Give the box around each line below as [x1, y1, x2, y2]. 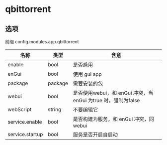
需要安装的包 [73, 80, 103, 87]
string [48, 106, 62, 113]
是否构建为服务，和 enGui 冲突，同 [73, 116, 154, 123]
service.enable [7, 119, 42, 125]
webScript [7, 106, 32, 113]
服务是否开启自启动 [73, 131, 118, 138]
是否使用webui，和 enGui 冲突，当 [73, 90, 154, 96]
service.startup [7, 131, 43, 138]
